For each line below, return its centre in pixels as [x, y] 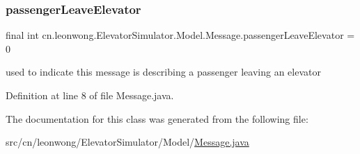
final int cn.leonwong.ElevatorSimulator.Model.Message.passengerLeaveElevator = [180, 35]
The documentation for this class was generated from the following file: [157, 118]
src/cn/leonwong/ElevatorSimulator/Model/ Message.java [127, 142]
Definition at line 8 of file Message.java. [90, 95]
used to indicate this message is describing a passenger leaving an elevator [163, 72]
